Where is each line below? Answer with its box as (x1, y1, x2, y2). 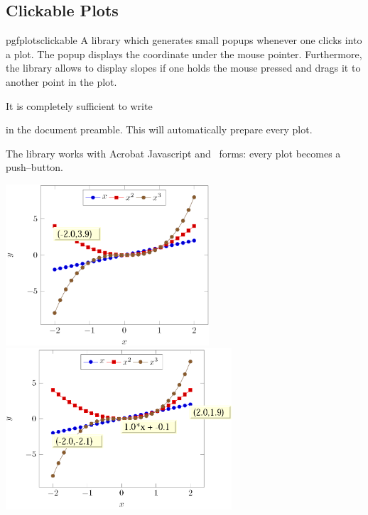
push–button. (6, 160, 64, 175)
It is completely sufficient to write (6, 98, 153, 113)
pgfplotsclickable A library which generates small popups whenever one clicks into (6, 33, 362, 48)
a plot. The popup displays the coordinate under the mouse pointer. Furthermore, (6, 46, 362, 61)
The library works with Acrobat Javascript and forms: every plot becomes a (6, 145, 341, 160)
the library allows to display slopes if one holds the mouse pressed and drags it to (6, 60, 361, 75)
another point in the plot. (6, 74, 117, 89)
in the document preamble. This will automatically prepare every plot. (6, 122, 313, 137)
